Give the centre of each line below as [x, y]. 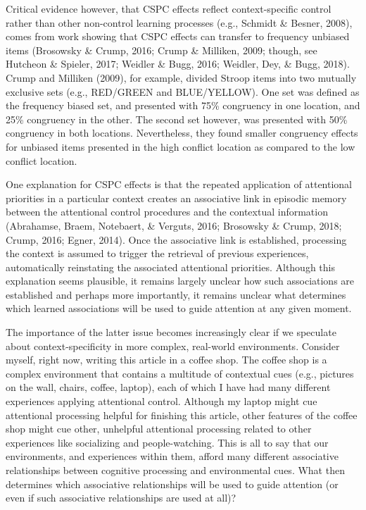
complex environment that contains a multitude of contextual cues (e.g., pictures [180, 373]
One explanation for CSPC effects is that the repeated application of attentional [179, 184]
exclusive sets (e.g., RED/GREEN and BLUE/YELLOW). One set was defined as [183, 91]
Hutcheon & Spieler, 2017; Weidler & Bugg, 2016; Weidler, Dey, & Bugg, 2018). [178, 64]
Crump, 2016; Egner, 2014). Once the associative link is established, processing [176, 239]
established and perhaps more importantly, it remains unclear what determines [176, 294]
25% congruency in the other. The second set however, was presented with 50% [177, 119]
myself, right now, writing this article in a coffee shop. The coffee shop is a [166, 360]
